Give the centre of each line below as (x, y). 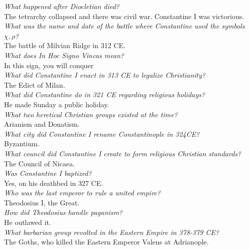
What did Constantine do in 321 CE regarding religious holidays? (105, 94)
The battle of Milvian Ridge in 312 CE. (65, 45)
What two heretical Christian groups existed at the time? (91, 114)
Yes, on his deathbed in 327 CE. (54, 183)
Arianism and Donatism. (42, 124)
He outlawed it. (28, 222)
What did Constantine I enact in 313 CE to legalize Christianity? (105, 75)
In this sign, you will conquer (49, 65)
